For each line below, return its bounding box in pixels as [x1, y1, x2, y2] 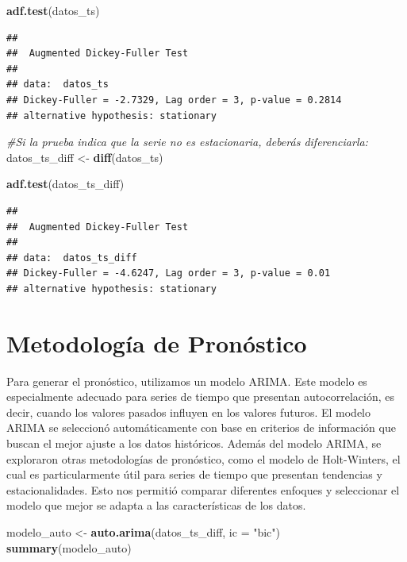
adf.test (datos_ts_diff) [6, 175, 125, 192]
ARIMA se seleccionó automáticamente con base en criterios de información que [6, 419, 396, 436]
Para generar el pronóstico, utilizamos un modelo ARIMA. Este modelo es [6, 372, 367, 389]
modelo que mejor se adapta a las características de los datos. [6, 497, 306, 514]
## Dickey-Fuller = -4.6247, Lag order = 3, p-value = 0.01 [6, 268, 331, 279]
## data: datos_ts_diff [6, 252, 137, 264]
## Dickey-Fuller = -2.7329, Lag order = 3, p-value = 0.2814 [6, 94, 342, 106]
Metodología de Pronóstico [6, 326, 307, 359]
